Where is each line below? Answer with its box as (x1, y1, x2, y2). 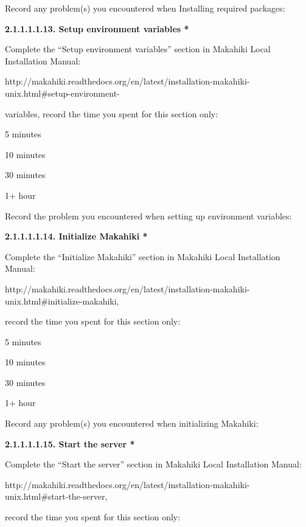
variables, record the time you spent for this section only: (5, 107, 218, 120)
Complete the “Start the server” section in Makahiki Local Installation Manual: (5, 458, 302, 470)
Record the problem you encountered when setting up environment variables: (5, 209, 292, 222)
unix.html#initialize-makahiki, (5, 294, 119, 307)
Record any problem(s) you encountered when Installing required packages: (5, 2, 285, 14)
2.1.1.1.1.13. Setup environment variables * (5, 22, 189, 35)
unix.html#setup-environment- (5, 86, 120, 99)
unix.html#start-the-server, (5, 490, 108, 503)
